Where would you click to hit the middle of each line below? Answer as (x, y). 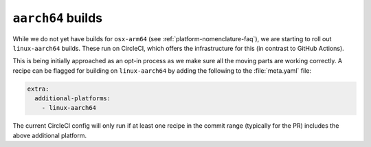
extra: (38, 89)
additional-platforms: (73, 99)
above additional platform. (50, 135)
